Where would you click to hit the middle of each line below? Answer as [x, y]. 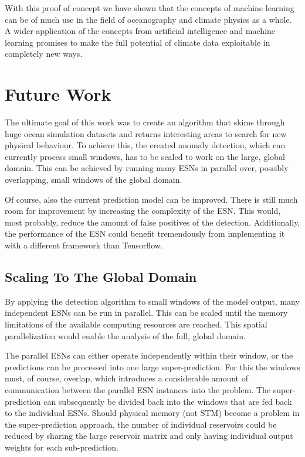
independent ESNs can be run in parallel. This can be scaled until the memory [146, 313]
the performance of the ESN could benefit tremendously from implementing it [145, 233]
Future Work [58, 94]
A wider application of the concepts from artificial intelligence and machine [140, 31]
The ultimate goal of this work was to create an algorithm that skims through [145, 122]
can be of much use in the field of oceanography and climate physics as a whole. [148, 19]
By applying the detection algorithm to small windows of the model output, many [152, 301]
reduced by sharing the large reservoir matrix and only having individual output [149, 436]
